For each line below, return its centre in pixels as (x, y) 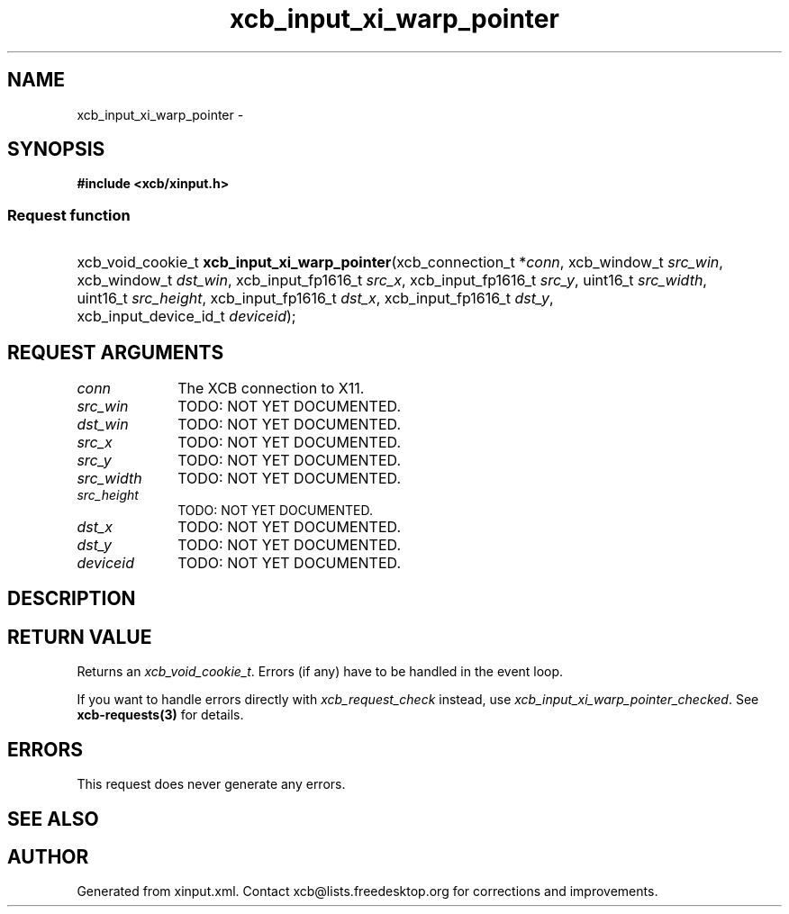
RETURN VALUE (80, 637)
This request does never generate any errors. (211, 784)
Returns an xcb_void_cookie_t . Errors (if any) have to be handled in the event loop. (320, 672)
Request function (69, 215)
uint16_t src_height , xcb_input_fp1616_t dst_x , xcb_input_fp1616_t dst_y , (315, 299)
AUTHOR (48, 856)
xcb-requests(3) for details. (160, 715)
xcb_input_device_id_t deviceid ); (186, 317)
